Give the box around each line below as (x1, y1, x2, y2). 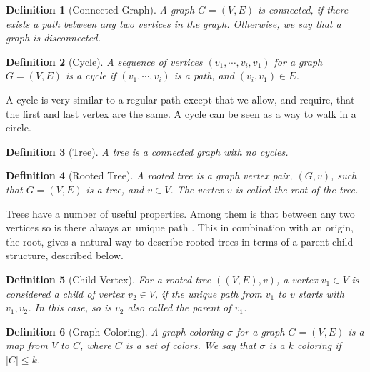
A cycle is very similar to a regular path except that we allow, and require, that (6, 91, 355, 106)
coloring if (297, 338, 341, 353)
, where (79, 338, 111, 353)
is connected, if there (258, 2, 349, 16)
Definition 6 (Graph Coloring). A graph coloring (6, 323, 224, 338)
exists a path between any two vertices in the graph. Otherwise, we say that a (6, 16, 341, 31)
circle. (6, 120, 31, 135)
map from (6, 338, 48, 353)
